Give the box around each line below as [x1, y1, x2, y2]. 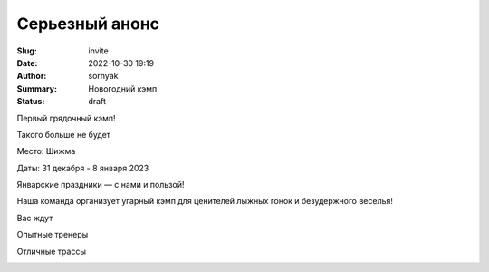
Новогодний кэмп [88, 83, 158, 94]
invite [88, 45, 109, 56]
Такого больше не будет [16, 129, 110, 140]
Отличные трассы [16, 246, 86, 257]
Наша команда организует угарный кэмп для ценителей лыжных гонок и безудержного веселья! [16, 196, 394, 207]
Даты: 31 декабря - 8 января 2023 [16, 162, 149, 173]
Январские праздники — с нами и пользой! [16, 180, 185, 190]
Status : [16, 96, 45, 107]
